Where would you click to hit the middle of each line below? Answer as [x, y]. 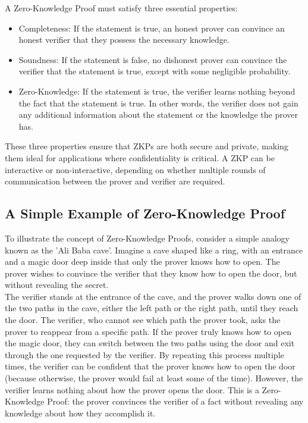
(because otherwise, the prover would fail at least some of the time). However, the [154, 378]
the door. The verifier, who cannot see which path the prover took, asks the [143, 320]
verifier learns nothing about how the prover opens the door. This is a [132, 389]
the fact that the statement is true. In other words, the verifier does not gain [158, 103]
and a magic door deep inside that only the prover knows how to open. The [142, 261]
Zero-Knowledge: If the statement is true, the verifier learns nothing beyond [157, 91]
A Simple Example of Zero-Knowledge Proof [145, 213]
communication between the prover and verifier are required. [115, 181]
